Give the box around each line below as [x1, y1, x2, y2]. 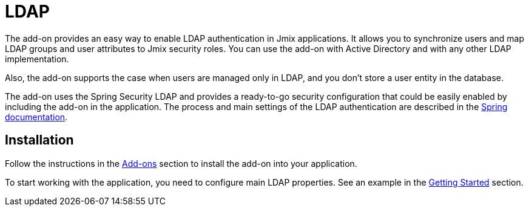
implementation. [5, 53, 69, 64]
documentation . [5, 111, 68, 122]
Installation [5, 132, 74, 148]
